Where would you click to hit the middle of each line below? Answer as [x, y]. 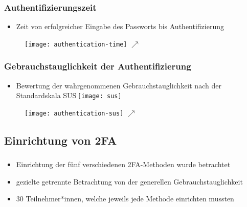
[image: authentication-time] [76, 44]
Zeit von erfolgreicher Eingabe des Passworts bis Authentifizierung [120, 26]
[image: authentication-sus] [74, 113]
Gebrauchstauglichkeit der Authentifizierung [98, 66]
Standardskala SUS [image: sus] [69, 95]
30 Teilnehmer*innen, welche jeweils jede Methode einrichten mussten [125, 199]
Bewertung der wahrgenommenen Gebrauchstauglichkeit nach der [119, 85]
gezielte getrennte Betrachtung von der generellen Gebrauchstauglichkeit [129, 181]
